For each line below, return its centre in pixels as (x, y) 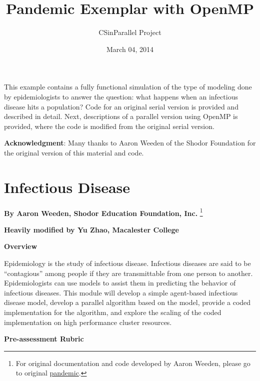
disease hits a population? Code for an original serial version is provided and (121, 106)
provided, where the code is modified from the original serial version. (109, 126)
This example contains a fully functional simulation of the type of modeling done (128, 87)
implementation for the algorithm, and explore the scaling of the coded (113, 312)
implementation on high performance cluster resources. (88, 322)
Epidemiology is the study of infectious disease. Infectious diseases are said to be (127, 263)
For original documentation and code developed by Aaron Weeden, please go (133, 363)
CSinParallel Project (130, 32)
